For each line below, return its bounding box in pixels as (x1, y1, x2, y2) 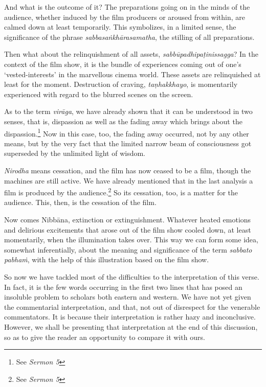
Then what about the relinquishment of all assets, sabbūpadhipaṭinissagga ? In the (4, 49, 258, 59)
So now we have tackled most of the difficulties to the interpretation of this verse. (4, 271, 259, 282)
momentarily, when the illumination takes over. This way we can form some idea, (4, 234, 258, 245)
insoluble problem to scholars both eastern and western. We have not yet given (4, 291, 251, 302)
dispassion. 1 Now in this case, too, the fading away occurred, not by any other (4, 126, 249, 139)
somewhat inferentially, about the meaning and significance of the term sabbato (4, 244, 252, 255)
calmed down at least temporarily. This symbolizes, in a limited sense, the (4, 21, 236, 32)
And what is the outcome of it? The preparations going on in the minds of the (4, 2, 250, 12)
